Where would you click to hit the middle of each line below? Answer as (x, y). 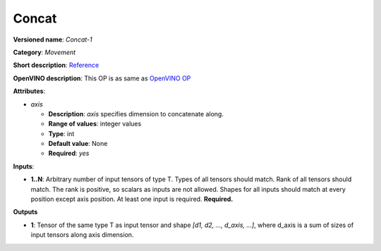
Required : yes (69, 153)
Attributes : (29, 91)
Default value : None (78, 144)
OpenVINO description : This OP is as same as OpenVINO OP (102, 78)
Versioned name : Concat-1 (53, 39)
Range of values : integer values (95, 124)
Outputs (25, 212)
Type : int (61, 133)
